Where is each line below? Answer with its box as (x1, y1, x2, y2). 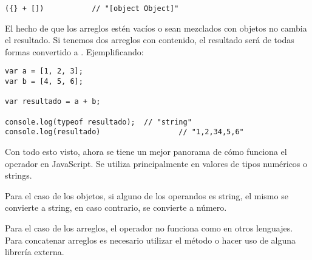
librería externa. (5, 245, 64, 258)
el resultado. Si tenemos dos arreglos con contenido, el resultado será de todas (5, 33, 294, 46)
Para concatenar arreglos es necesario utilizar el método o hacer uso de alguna (5, 233, 296, 246)
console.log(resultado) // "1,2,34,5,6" (5, 128, 244, 137)
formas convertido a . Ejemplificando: (5, 45, 144, 58)
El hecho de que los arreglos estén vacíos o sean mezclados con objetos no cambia (5, 21, 307, 34)
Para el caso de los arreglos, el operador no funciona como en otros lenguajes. (5, 222, 293, 234)
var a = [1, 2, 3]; (5, 67, 83, 76)
